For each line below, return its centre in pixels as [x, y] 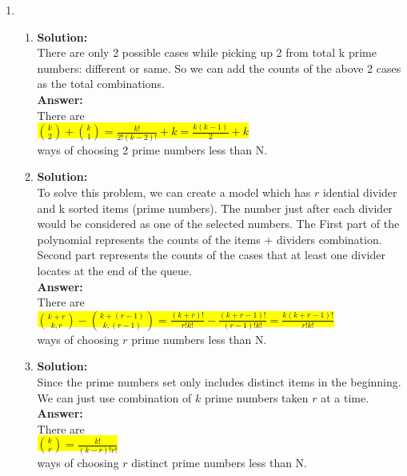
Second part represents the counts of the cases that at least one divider [211, 255]
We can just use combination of [114, 397]
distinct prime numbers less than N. [219, 462]
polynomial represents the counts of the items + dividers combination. [209, 239]
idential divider [360, 192]
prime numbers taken [256, 397]
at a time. [345, 397]
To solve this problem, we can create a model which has [174, 192]
